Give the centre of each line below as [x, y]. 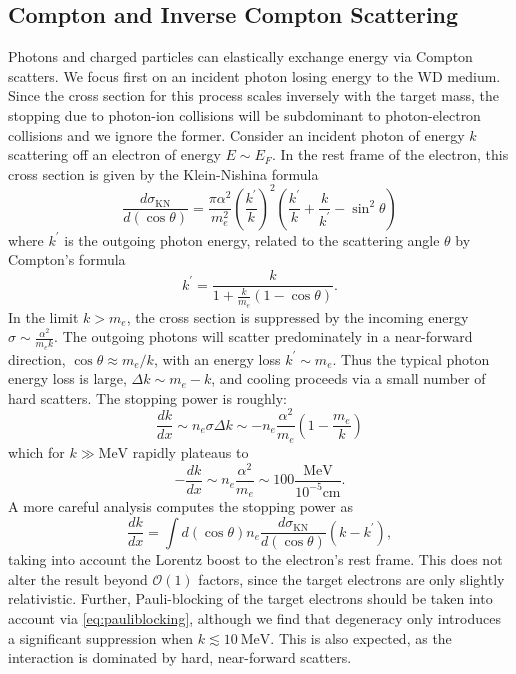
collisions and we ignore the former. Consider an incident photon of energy [236, 134]
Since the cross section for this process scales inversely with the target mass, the [253, 95]
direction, [37, 358]
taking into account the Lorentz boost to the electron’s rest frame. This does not [255, 559]
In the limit [43, 316]
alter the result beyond [78, 578]
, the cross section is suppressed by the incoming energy [297, 316]
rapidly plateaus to [190, 451]
